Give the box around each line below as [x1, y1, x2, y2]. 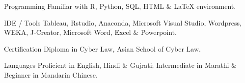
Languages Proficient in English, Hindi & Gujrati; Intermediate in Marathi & [4, 60, 237, 70]
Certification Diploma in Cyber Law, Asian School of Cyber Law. [4, 43, 201, 54]
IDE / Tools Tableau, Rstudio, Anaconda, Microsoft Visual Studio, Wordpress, [4, 17, 242, 28]
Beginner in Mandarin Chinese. [4, 69, 98, 80]
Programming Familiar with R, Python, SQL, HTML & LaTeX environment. [4, 1, 236, 11]
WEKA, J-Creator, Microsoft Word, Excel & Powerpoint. [4, 27, 177, 37]
